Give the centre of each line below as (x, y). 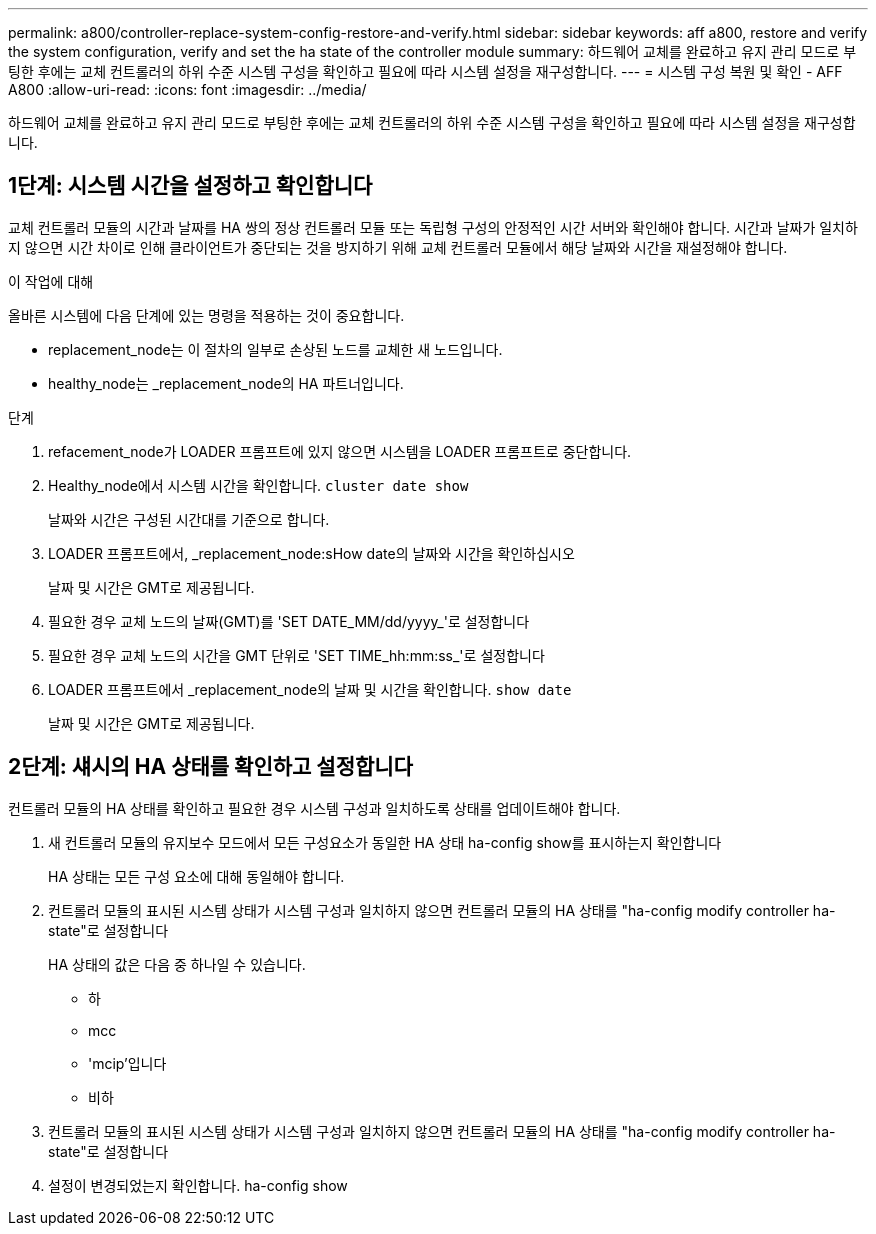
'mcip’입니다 (127, 1063)
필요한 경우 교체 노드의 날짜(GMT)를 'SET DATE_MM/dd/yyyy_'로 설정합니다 (289, 621)
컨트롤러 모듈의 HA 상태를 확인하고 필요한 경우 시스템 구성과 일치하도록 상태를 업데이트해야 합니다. (314, 808)
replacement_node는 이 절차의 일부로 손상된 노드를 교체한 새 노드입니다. (275, 349)
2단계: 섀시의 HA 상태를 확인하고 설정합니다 (210, 767)
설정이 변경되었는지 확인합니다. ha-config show (198, 1185)
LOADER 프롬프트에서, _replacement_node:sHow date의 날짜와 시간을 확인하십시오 (311, 553)
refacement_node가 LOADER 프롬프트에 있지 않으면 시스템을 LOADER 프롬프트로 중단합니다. (340, 451)
